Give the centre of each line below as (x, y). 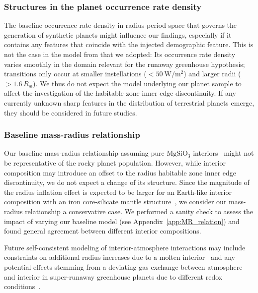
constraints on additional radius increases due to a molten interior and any (120, 257)
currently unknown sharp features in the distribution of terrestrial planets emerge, (129, 102)
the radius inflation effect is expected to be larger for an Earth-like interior (118, 192)
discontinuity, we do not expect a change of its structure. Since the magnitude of (127, 182)
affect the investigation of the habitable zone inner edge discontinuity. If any (120, 93)
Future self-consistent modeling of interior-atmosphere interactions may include (125, 247)
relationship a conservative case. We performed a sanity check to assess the (139, 211)
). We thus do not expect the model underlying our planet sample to (137, 83)
